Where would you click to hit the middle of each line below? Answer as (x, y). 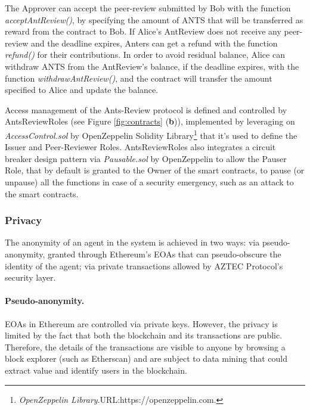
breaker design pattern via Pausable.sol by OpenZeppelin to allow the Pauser (146, 158)
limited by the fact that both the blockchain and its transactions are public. (144, 335)
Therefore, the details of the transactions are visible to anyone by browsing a (145, 347)
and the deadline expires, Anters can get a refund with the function (154, 43)
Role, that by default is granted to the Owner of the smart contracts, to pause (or (155, 170)
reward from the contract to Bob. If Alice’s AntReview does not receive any (143, 31)
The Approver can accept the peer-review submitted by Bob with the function (148, 8)
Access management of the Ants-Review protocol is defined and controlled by (146, 109)
